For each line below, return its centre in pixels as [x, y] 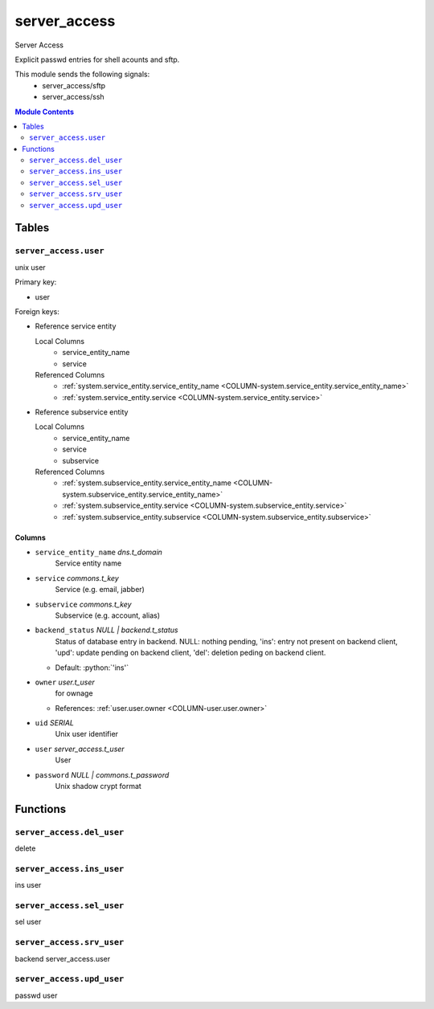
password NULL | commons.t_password [102, 774]
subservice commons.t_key [83, 604]
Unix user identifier [87, 734]
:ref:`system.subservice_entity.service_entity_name [147, 483]
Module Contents [45, 112]
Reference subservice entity [82, 412]
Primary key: [36, 282]
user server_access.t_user [80, 749]
